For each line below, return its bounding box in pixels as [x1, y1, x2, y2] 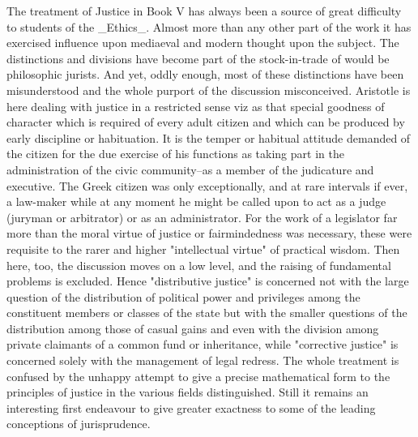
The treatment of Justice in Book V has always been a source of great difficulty [6, 2, 402, 19]
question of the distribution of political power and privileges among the [6, 288, 360, 305]
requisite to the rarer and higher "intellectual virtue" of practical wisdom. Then [6, 240, 400, 257]
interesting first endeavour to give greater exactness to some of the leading [6, 399, 376, 416]
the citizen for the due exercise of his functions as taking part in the [6, 145, 344, 162]
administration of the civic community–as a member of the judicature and [6, 161, 374, 178]
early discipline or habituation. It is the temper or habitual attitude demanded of [6, 129, 411, 146]
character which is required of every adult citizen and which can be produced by [6, 114, 405, 131]
